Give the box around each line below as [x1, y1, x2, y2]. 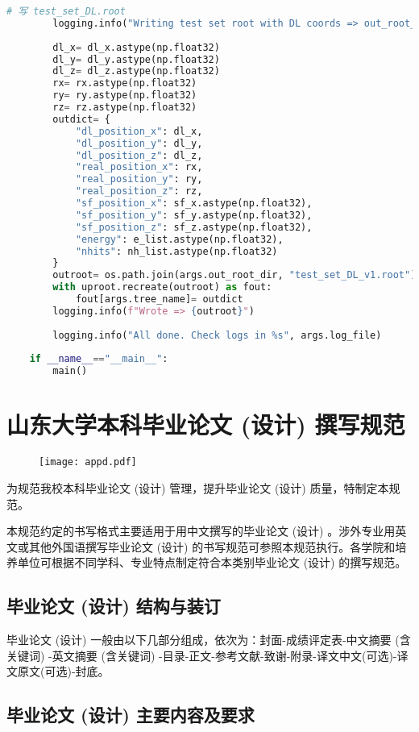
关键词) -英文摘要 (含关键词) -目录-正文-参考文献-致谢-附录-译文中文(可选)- [6, 647, 397, 663]
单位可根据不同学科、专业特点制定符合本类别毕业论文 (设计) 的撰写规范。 [17, 554, 407, 571]
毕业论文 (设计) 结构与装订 [6, 593, 221, 618]
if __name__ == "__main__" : [29, 353, 168, 365]
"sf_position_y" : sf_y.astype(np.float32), [75, 209, 313, 221]
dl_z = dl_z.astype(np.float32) [52, 65, 220, 77]
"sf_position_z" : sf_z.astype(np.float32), [75, 221, 313, 233]
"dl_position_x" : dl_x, [75, 125, 203, 137]
